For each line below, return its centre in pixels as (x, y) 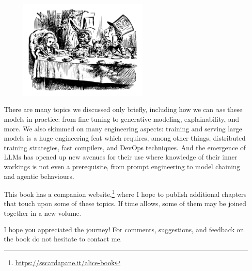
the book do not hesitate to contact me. (63, 239)
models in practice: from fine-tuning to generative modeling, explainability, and (122, 119)
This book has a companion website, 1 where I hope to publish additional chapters (125, 193)
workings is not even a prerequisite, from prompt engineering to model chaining (122, 166)
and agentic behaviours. (39, 176)
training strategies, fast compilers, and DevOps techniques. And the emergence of (125, 147)
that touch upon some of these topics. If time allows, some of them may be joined (125, 203)
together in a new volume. (43, 213)
